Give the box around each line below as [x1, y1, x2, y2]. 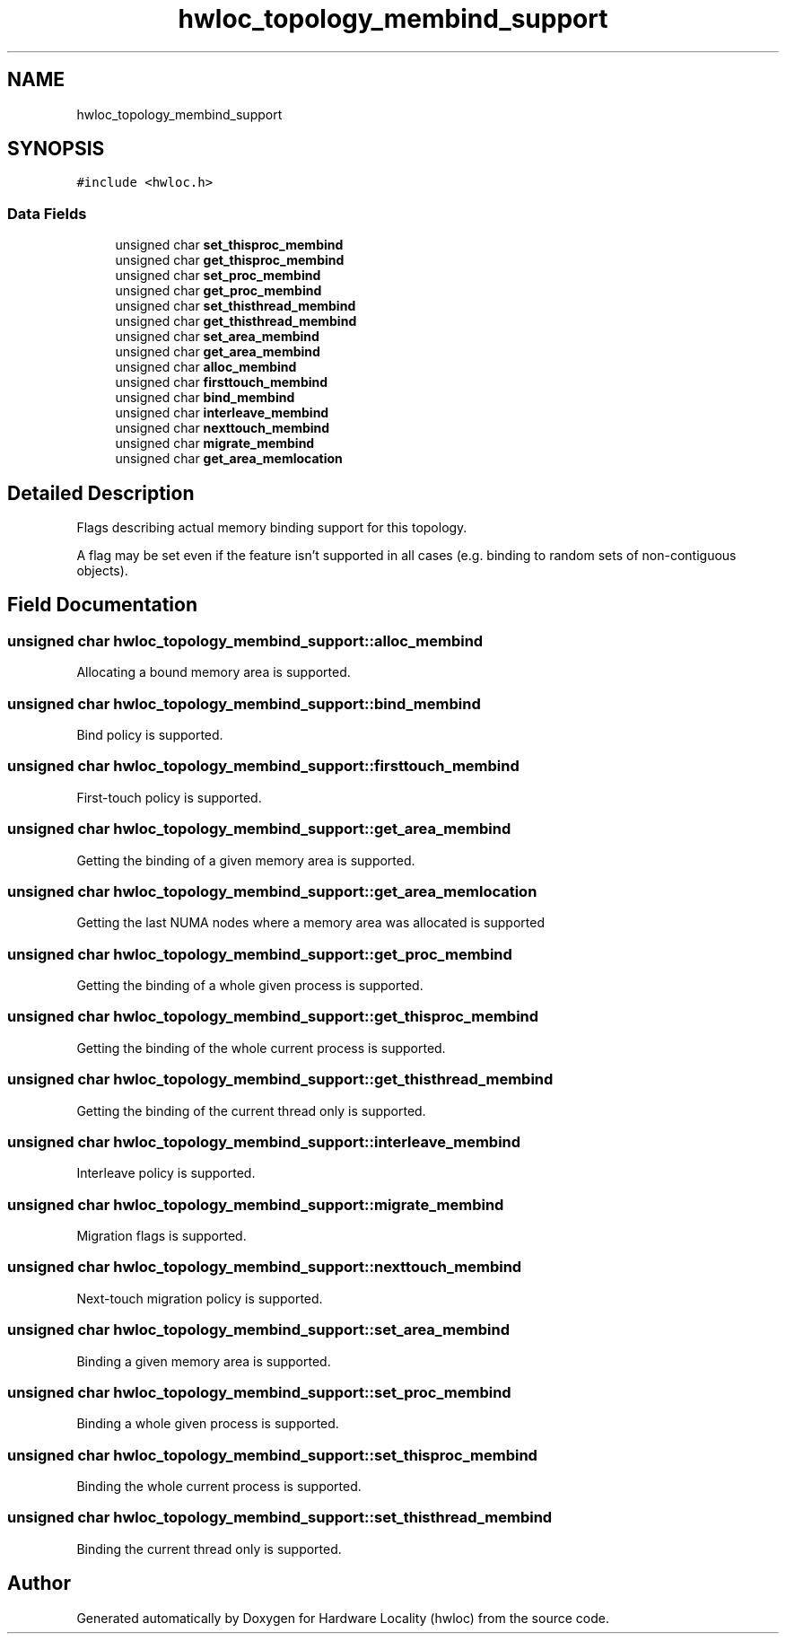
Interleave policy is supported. [76, 1165, 256, 1181]
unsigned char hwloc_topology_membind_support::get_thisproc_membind [7, 1007, 539, 1026]
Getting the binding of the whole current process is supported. [76, 1040, 446, 1056]
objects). [76, 563, 128, 579]
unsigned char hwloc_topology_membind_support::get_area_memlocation [7, 882, 537, 900]
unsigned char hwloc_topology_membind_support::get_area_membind [7, 820, 511, 838]
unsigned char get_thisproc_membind [115, 252, 345, 268]
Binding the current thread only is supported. [76, 1540, 342, 1557]
